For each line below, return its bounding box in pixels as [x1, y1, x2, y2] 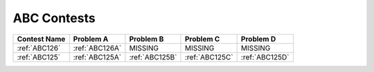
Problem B [129, 34, 164, 44]
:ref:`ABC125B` [129, 52, 177, 62]
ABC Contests [12, 10, 96, 26]
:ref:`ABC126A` [73, 43, 122, 53]
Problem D [240, 34, 276, 44]
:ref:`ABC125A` [73, 52, 121, 62]
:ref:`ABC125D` [240, 52, 290, 62]
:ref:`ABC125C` [184, 52, 233, 62]
